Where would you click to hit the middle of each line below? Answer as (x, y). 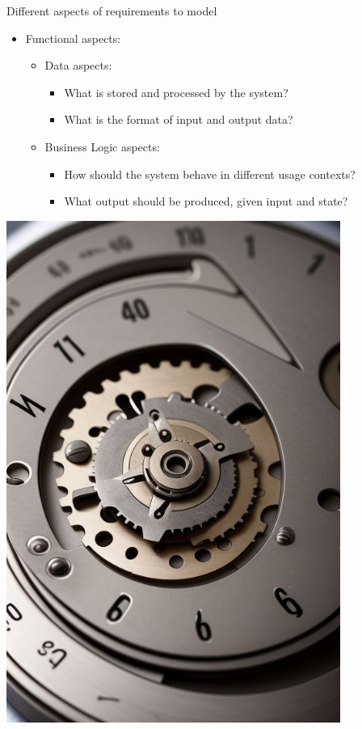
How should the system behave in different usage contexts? (210, 174)
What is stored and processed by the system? (176, 92)
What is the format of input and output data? (179, 119)
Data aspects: (78, 65)
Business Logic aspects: (102, 146)
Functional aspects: (73, 38)
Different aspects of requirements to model (112, 11)
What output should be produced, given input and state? (206, 201)
